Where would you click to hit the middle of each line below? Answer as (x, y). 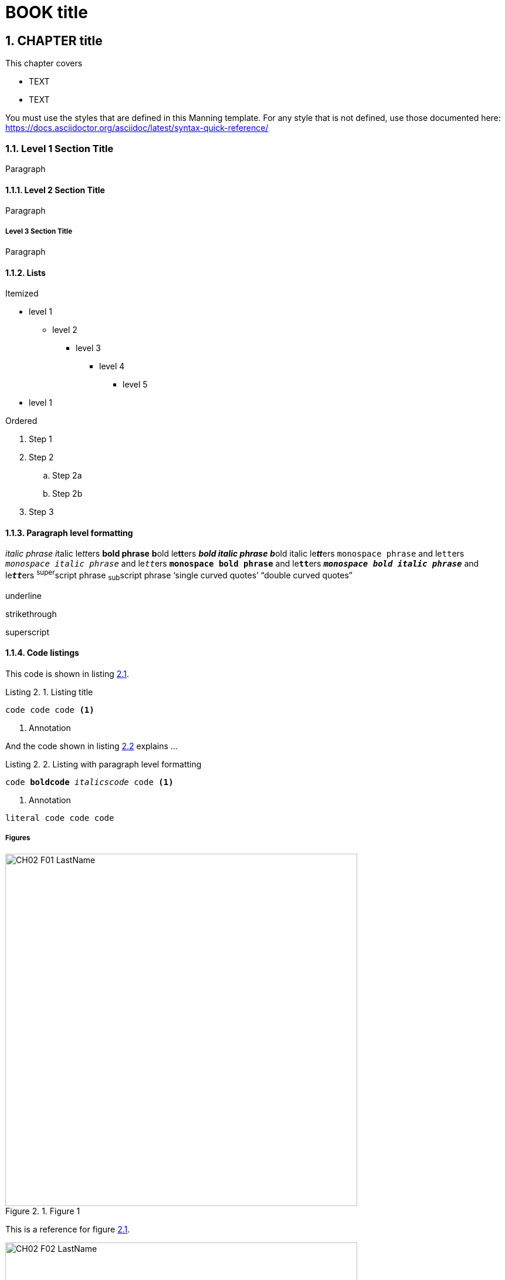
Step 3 (41, 512)
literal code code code (60, 818)
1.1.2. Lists (26, 272)
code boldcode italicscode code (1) (89, 782)
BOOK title (47, 12)
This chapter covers (44, 63)
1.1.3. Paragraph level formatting (69, 533)
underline (23, 595)
